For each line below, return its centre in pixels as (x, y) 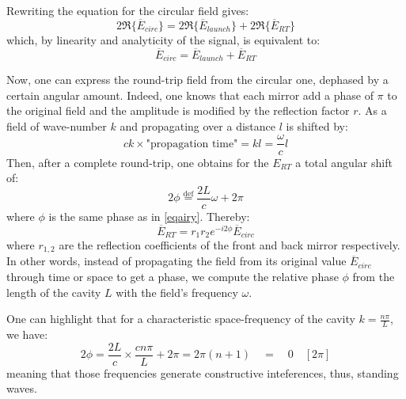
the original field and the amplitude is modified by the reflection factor (178, 110)
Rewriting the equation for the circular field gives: (128, 10)
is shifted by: (317, 125)
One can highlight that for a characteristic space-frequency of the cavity (181, 319)
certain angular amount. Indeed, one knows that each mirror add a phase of (190, 95)
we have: (27, 334)
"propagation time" (192, 144)
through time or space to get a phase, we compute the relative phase (173, 277)
